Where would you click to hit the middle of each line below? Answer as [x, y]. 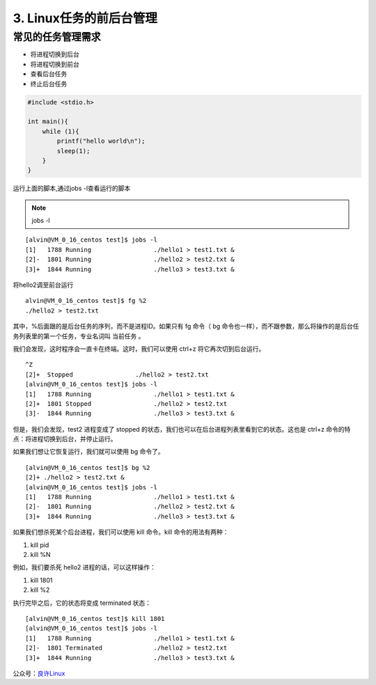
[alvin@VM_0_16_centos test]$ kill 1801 [95, 619]
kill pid [40, 545]
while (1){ [61, 131]
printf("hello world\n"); [101, 141]
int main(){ [48, 121]
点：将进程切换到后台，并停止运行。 [65, 439]
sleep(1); [73, 151]
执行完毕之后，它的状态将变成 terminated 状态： [82, 603]
